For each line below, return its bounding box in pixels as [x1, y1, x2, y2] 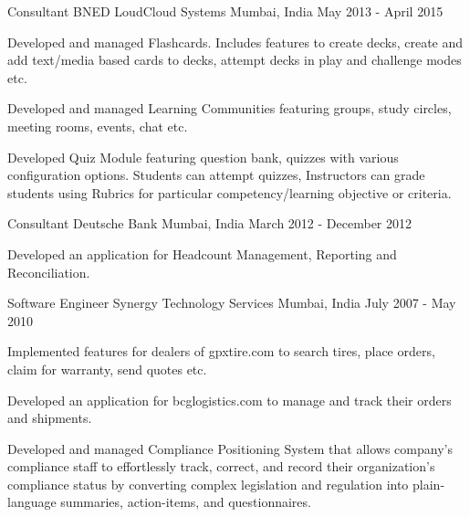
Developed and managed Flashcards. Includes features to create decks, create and [7, 32, 464, 51]
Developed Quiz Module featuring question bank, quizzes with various [7, 147, 399, 166]
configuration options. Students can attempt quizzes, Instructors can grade [7, 165, 425, 185]
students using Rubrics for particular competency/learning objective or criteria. [7, 183, 452, 202]
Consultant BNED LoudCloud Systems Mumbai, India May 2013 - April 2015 [7, 2, 444, 20]
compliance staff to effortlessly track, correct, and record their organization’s [7, 457, 435, 476]
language [7, 492, 57, 512]
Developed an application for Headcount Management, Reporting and [7, 244, 397, 263]
